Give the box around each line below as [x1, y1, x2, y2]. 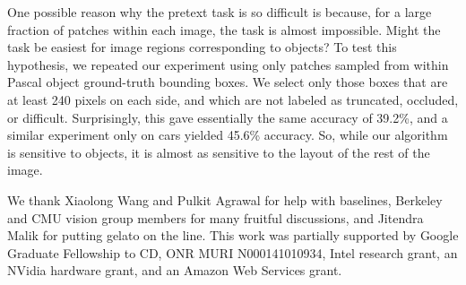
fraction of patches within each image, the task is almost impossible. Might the [7, 20, 441, 39]
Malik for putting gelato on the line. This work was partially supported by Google [7, 226, 459, 245]
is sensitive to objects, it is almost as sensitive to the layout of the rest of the [7, 142, 430, 161]
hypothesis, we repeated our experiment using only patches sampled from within [7, 55, 449, 73]
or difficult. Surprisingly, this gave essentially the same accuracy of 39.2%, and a [7, 108, 448, 126]
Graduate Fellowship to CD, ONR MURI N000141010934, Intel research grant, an [7, 243, 458, 262]
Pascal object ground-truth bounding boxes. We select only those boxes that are [7, 73, 448, 91]
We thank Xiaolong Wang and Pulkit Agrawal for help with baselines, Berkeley [7, 190, 443, 209]
